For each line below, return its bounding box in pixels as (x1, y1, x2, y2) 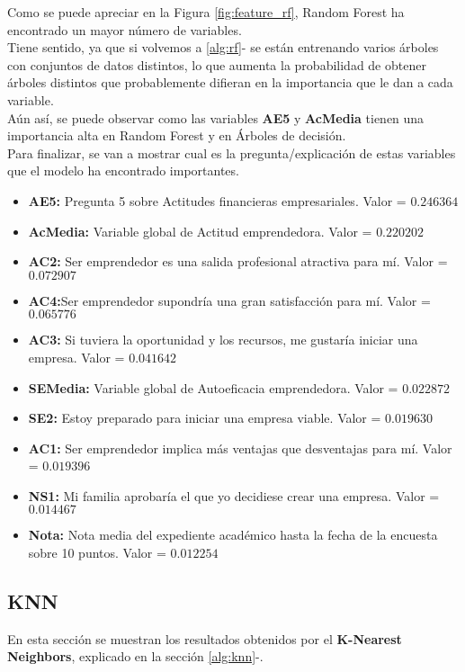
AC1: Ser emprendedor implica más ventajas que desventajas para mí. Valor (28, 438, 452, 457)
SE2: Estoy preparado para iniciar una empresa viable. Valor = (28, 408, 381, 427)
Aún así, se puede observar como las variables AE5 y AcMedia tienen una (7, 108, 425, 127)
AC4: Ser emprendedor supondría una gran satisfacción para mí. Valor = (28, 291, 431, 309)
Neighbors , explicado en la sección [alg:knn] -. (7, 647, 264, 666)
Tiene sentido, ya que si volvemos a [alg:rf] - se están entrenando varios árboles (7, 38, 439, 57)
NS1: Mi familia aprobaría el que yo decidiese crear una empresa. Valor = (28, 486, 440, 505)
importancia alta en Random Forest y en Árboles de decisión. (7, 126, 346, 145)
